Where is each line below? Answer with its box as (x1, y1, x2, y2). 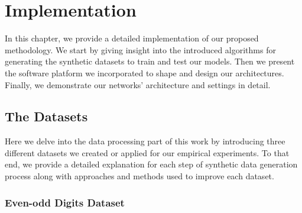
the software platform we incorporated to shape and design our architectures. (5, 66, 284, 79)
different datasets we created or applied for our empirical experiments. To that (5, 146, 290, 159)
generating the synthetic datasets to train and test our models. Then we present (5, 55, 295, 67)
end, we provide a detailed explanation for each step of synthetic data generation (5, 158, 298, 170)
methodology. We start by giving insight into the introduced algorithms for (5, 43, 276, 56)
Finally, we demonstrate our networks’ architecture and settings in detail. (5, 78, 271, 91)
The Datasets (5, 107, 88, 125)
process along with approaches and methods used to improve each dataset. (5, 170, 274, 182)
